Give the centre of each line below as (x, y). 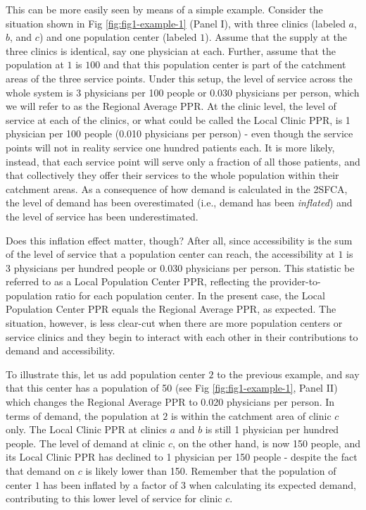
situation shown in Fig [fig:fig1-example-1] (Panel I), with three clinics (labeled (176, 23)
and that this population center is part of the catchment (225, 64)
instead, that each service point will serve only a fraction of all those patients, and (183, 161)
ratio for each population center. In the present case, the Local (190, 295)
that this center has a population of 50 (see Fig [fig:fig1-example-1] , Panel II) (172, 388)
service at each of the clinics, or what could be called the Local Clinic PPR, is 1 (178, 119)
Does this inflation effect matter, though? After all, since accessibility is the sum (179, 240)
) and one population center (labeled (118, 37)
